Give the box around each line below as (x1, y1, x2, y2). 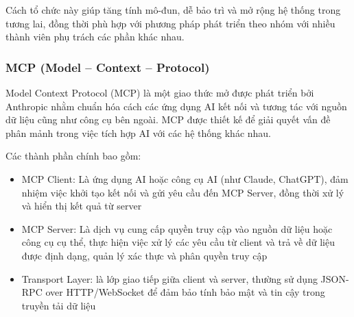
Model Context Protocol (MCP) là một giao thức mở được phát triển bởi (5, 86, 314, 99)
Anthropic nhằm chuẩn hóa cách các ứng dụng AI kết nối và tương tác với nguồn (5, 99, 347, 113)
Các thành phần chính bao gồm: (5, 149, 141, 163)
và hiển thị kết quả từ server (21, 199, 142, 213)
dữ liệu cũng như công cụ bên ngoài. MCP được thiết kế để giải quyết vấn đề (5, 112, 331, 127)
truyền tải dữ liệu (21, 298, 96, 312)
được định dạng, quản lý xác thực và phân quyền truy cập (21, 248, 268, 262)
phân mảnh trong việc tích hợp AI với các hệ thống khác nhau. (5, 125, 272, 140)
